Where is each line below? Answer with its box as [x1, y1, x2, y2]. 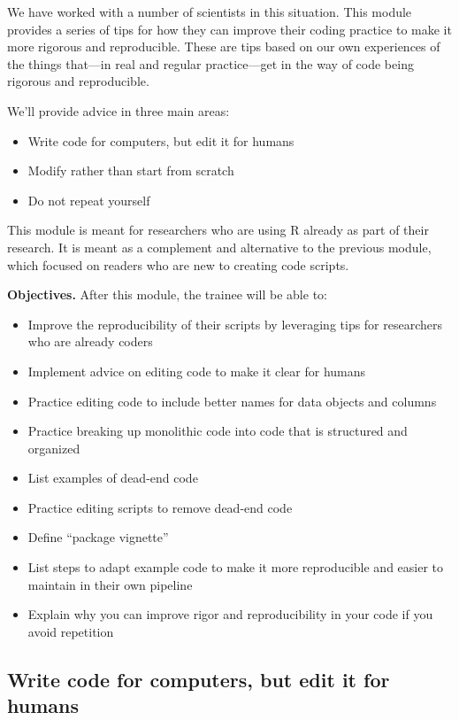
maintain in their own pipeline [27, 575, 193, 593]
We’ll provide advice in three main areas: [7, 101, 230, 120]
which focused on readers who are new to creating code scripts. [7, 255, 349, 274]
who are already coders [27, 332, 153, 351]
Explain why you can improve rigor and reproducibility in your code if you [27, 605, 433, 623]
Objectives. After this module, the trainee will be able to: [7, 285, 327, 304]
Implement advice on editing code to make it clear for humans [27, 361, 366, 380]
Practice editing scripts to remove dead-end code [27, 498, 293, 516]
